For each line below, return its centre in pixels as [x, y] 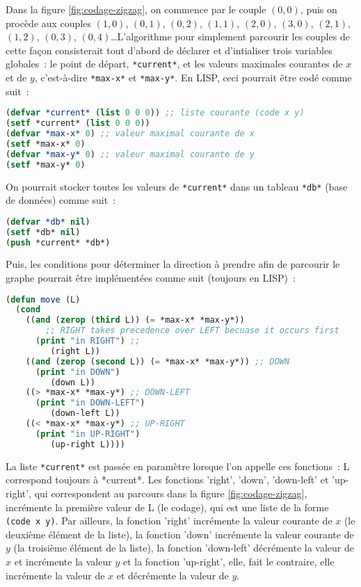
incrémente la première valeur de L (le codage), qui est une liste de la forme [167, 507]
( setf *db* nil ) [43, 232]
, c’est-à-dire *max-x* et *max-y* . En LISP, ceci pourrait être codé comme [193, 78]
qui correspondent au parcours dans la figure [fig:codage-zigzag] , [171, 493]
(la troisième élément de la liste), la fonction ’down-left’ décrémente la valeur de [184, 548]
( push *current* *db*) [58, 242]
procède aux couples [49, 23]
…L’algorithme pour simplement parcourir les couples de [230, 37]
